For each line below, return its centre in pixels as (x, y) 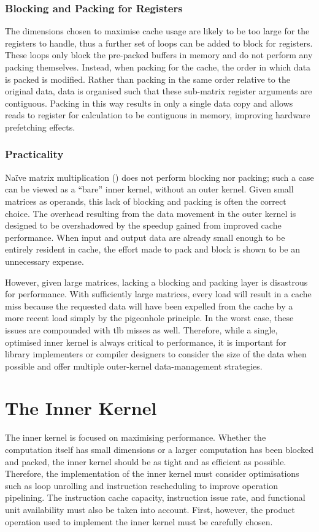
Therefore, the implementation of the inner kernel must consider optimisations (152, 473)
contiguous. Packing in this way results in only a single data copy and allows (149, 103)
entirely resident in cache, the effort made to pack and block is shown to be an (152, 249)
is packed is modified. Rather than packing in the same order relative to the (148, 79)
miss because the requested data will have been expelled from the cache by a (149, 306)
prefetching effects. (40, 127)
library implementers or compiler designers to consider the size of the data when (156, 354)
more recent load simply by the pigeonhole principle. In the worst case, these (149, 318)
